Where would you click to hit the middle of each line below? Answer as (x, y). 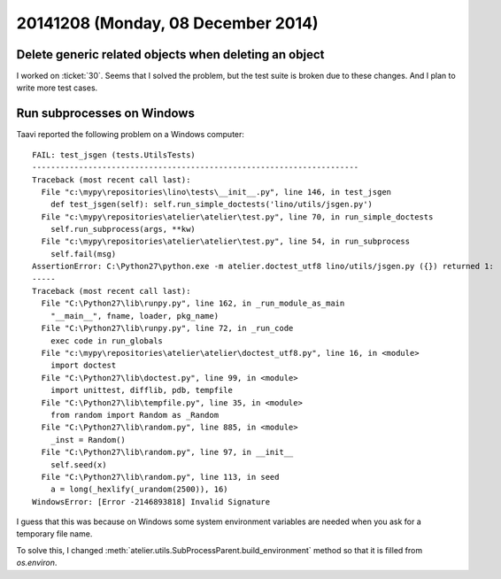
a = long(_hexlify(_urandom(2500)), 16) (139, 490)
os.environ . (37, 563)
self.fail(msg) (83, 254)
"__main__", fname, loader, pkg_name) (135, 316)
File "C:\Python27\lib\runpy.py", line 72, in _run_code (167, 328)
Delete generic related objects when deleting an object (170, 54)
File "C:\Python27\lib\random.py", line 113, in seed (160, 477)
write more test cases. (57, 88)
